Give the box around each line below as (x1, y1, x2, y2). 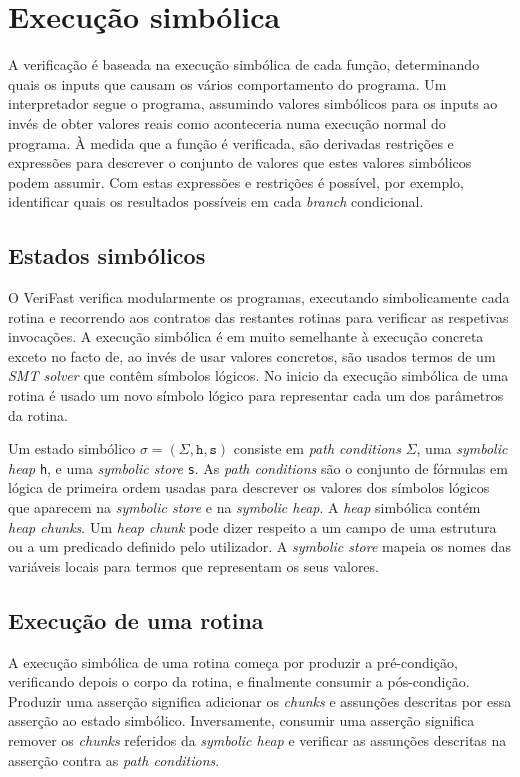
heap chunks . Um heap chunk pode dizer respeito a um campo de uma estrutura (8, 516, 497, 537)
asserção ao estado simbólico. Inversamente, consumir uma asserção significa (8, 710, 475, 731)
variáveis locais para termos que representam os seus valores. (8, 555, 379, 576)
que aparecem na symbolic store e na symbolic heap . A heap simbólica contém (8, 497, 481, 518)
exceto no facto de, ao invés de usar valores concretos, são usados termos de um (8, 345, 496, 366)
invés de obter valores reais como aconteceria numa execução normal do (8, 112, 446, 133)
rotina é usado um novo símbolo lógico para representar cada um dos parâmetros (8, 385, 504, 406)
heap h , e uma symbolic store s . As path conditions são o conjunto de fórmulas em (8, 457, 508, 478)
